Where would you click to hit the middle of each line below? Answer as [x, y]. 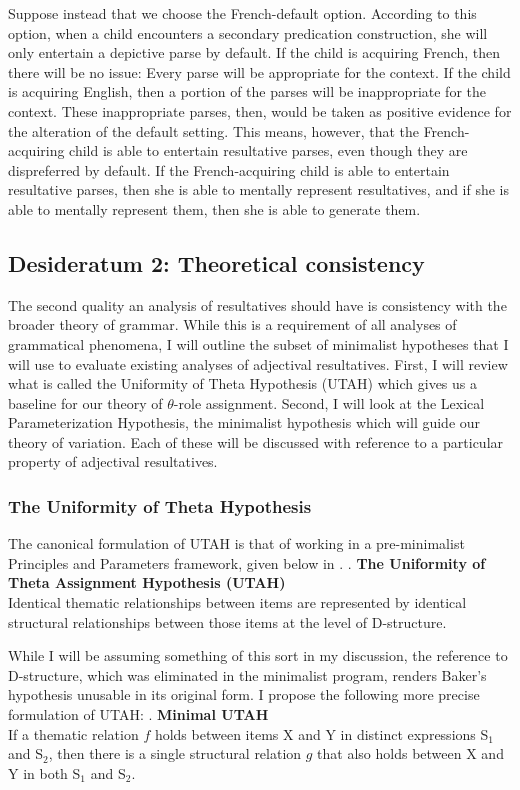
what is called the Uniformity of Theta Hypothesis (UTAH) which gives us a [243, 383]
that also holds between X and [410, 753]
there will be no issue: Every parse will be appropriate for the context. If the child [259, 71]
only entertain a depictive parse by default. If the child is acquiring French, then [254, 52]
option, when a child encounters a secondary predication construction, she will [248, 32]
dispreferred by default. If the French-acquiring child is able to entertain [229, 169]
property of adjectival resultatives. [113, 461]
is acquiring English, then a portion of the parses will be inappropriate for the [247, 91]
